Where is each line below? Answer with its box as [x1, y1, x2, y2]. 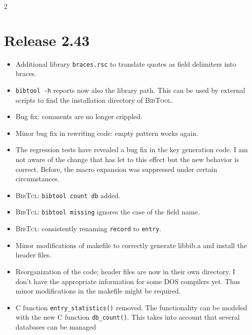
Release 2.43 [4, 30, 90, 50]
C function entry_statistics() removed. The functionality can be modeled [15, 302, 247, 312]
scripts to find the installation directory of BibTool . [15, 94, 173, 105]
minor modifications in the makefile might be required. [15, 286, 181, 296]
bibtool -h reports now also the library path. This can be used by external [15, 84, 246, 95]
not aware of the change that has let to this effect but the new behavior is [15, 154, 239, 164]
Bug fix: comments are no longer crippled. [15, 111, 143, 122]
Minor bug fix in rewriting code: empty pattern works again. [15, 127, 198, 138]
